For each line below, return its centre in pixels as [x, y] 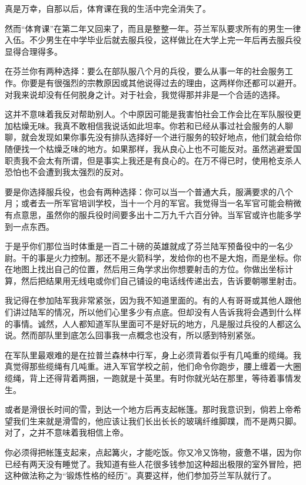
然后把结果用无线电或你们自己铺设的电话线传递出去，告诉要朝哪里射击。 [161, 280]
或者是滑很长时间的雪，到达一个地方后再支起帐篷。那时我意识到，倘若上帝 [149, 409]
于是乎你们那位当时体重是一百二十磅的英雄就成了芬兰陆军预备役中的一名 [145, 246]
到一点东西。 [29, 226]
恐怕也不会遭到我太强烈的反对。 [66, 172]
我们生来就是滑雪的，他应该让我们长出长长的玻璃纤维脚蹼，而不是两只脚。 [157, 420]
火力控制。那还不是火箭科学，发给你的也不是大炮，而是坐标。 [173, 257]
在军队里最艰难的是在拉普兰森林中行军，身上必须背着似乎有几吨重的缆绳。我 [153, 354]
